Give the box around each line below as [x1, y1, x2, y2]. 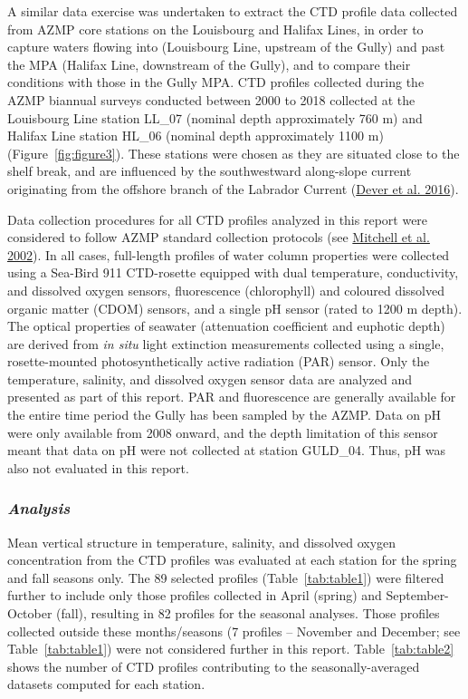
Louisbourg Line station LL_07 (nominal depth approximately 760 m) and [7, 108, 423, 127]
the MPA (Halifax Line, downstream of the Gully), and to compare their [7, 54, 411, 73]
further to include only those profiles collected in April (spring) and [7, 586, 382, 605]
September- [386, 586, 449, 605]
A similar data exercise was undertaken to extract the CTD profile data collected [7, 2, 458, 20]
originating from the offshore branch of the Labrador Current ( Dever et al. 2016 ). [7, 179, 459, 198]
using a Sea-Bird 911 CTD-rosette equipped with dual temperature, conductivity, [7, 263, 459, 282]
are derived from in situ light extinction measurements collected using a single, [7, 334, 444, 353]
